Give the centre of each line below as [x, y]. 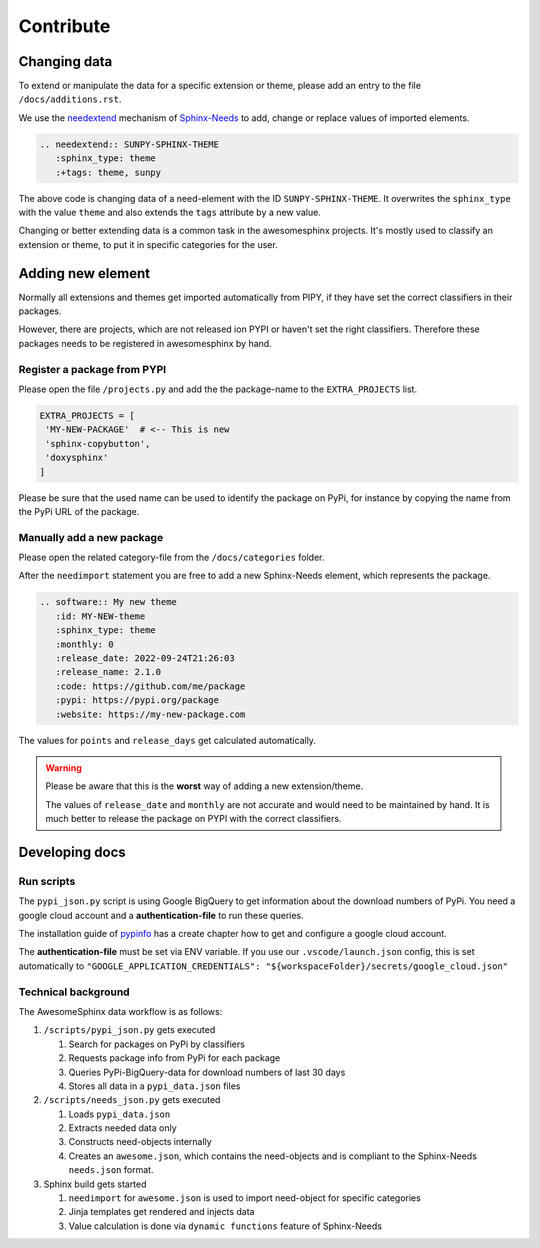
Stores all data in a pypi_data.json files [154, 1086]
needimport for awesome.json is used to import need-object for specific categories [245, 1198]
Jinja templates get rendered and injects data [161, 1212]
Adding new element [84, 273]
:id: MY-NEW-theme [100, 616]
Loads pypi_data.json [119, 1114]
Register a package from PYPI [92, 369]
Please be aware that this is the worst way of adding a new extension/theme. [204, 786]
